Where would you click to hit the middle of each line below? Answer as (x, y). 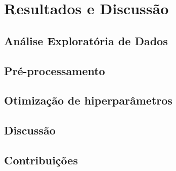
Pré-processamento (55, 70)
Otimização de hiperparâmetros (88, 100)
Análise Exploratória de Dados (86, 40)
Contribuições (41, 160)
